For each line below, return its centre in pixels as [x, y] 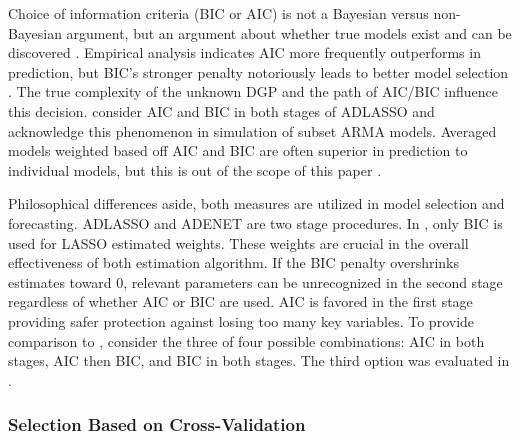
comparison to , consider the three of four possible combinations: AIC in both [246, 340]
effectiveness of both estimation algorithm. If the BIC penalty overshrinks [234, 262]
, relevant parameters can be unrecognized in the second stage [313, 281]
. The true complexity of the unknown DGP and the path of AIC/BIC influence [253, 91]
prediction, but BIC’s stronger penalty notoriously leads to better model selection [258, 71]
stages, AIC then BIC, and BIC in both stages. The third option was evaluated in [259, 360]
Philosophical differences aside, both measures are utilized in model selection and [256, 203]
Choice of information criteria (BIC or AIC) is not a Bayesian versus [218, 13]
